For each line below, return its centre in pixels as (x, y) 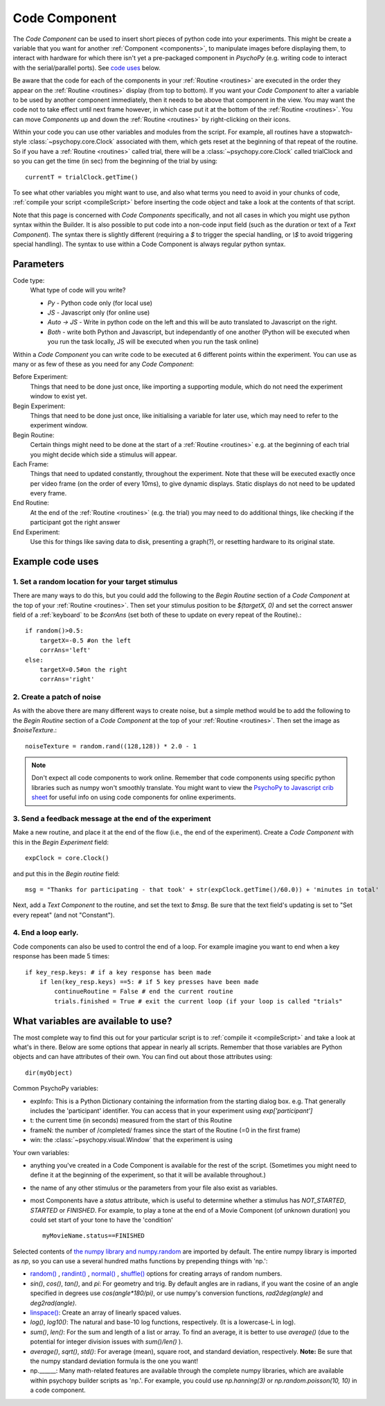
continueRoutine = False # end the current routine (144, 992)
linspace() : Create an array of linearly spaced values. (106, 1312)
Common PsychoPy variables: (55, 1089)
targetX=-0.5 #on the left (85, 640)
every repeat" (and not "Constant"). (64, 915)
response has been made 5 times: (61, 956)
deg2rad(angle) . (53, 1303)
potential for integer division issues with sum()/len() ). (106, 1342)
